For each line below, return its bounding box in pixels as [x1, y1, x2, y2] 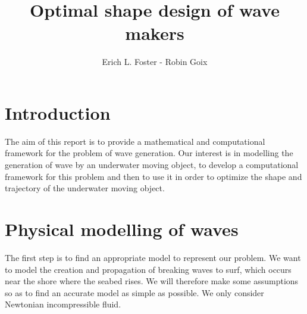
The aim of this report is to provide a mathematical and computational [5, 135, 265, 147]
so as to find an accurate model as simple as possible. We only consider [5, 286, 264, 299]
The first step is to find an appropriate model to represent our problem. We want [5, 251, 301, 263]
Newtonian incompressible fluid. [5, 298, 121, 310]
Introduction [5, 100, 111, 125]
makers [125, 21, 184, 45]
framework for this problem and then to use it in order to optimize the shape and [5, 170, 302, 182]
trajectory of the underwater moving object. [5, 182, 165, 194]
